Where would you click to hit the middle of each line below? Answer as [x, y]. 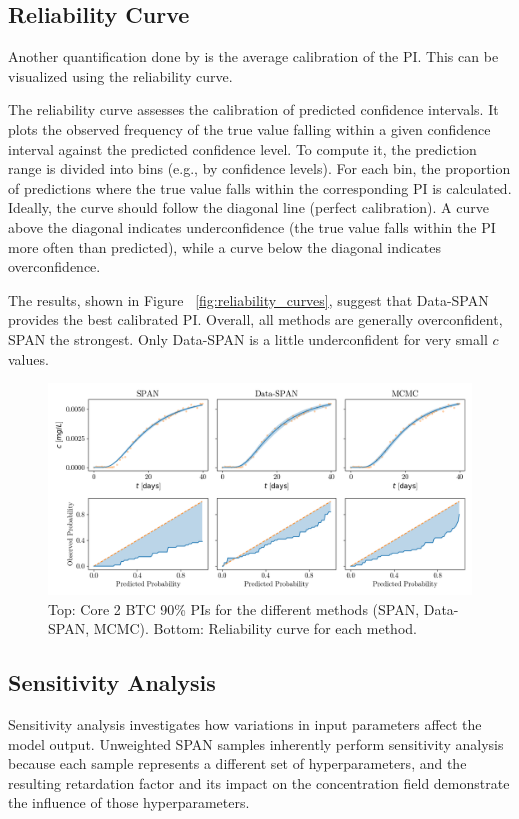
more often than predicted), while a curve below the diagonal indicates [225, 246]
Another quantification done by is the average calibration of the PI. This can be [253, 56]
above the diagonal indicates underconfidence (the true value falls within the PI [252, 226]
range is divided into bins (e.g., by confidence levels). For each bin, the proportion [259, 168]
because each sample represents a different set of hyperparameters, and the [237, 763]
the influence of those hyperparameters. [129, 802]
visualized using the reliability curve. [120, 75]
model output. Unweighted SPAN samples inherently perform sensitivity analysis [256, 743]
